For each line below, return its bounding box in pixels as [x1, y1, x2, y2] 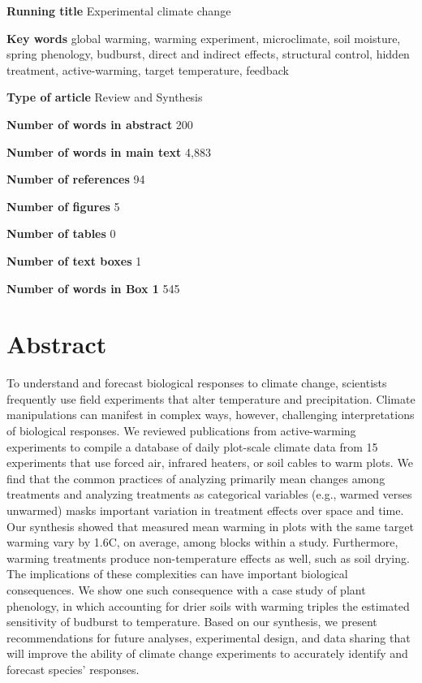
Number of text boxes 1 [6, 252, 142, 269]
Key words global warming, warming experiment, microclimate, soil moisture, [6, 29, 401, 46]
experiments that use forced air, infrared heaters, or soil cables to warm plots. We [6, 454, 413, 471]
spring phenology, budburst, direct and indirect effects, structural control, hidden [6, 45, 410, 63]
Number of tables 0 [6, 225, 116, 242]
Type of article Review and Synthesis [6, 89, 203, 106]
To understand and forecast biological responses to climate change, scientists [6, 374, 387, 391]
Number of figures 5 [6, 197, 120, 214]
